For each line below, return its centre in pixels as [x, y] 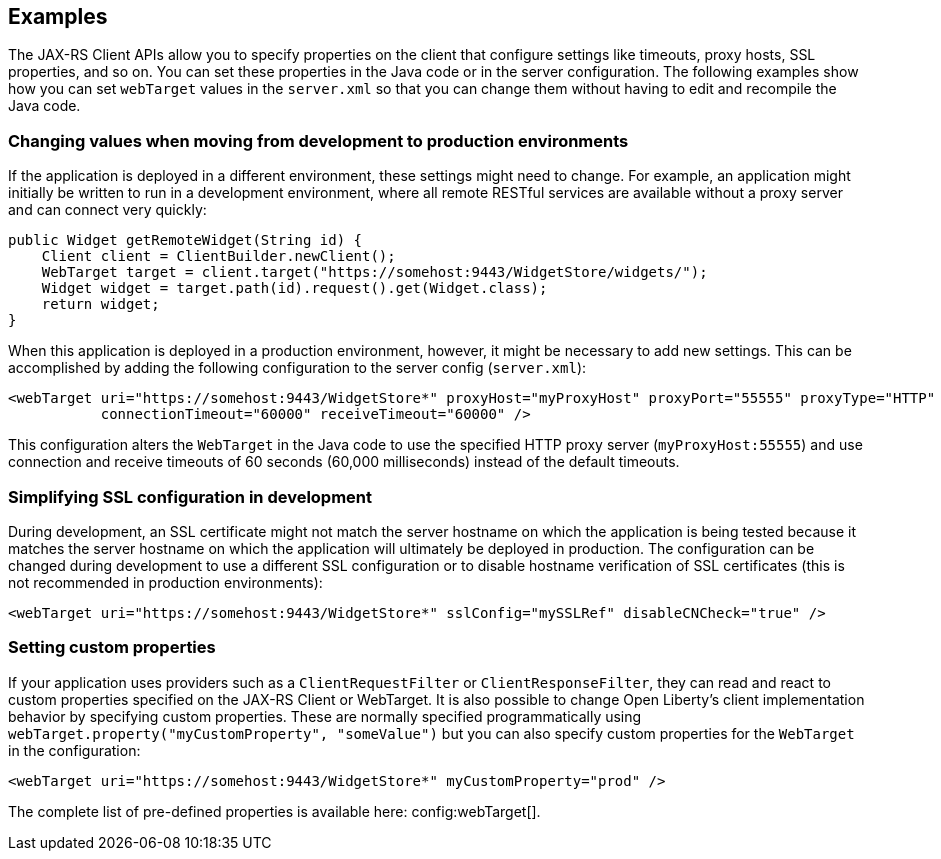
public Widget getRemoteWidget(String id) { [185, 240]
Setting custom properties [112, 647]
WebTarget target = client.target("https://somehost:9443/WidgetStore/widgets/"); [374, 272]
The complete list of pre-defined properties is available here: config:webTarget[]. [274, 811]
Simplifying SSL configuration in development [190, 496]
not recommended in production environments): [165, 582]
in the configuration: [74, 750]
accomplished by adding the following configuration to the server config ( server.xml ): [297, 368]
